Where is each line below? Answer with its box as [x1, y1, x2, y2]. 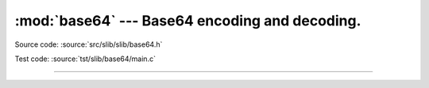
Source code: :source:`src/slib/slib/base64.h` [14, 40, 163, 49]
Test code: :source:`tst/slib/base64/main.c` [14, 54, 157, 63]
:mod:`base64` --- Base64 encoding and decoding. [14, 12, 361, 29]
